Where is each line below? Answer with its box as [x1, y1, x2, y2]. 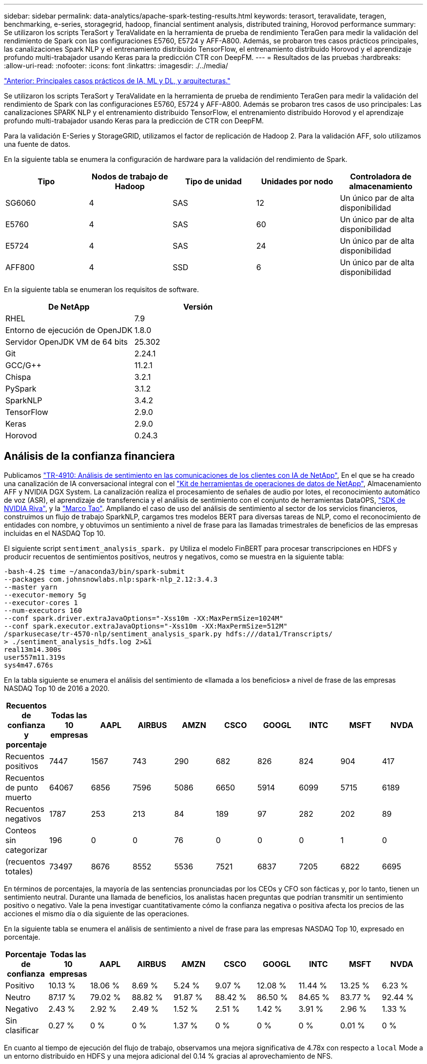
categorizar [5, 845, 47, 855]
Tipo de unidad [185, 177, 242, 186]
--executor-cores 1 [4, 598, 78, 607]
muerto [5, 792, 32, 802]
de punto [5, 782, 39, 792]
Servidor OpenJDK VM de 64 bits [5, 337, 128, 347]
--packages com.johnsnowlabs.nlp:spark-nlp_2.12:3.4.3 [4, 575, 218, 583]
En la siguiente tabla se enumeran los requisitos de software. [4, 285, 199, 294]
